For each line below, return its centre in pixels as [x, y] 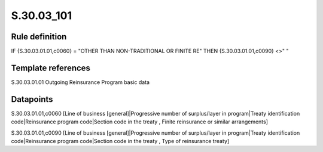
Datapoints [32, 99]
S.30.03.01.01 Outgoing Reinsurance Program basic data [80, 82]
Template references [51, 68]
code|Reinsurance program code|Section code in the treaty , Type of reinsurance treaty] [120, 141]
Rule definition [39, 37]
